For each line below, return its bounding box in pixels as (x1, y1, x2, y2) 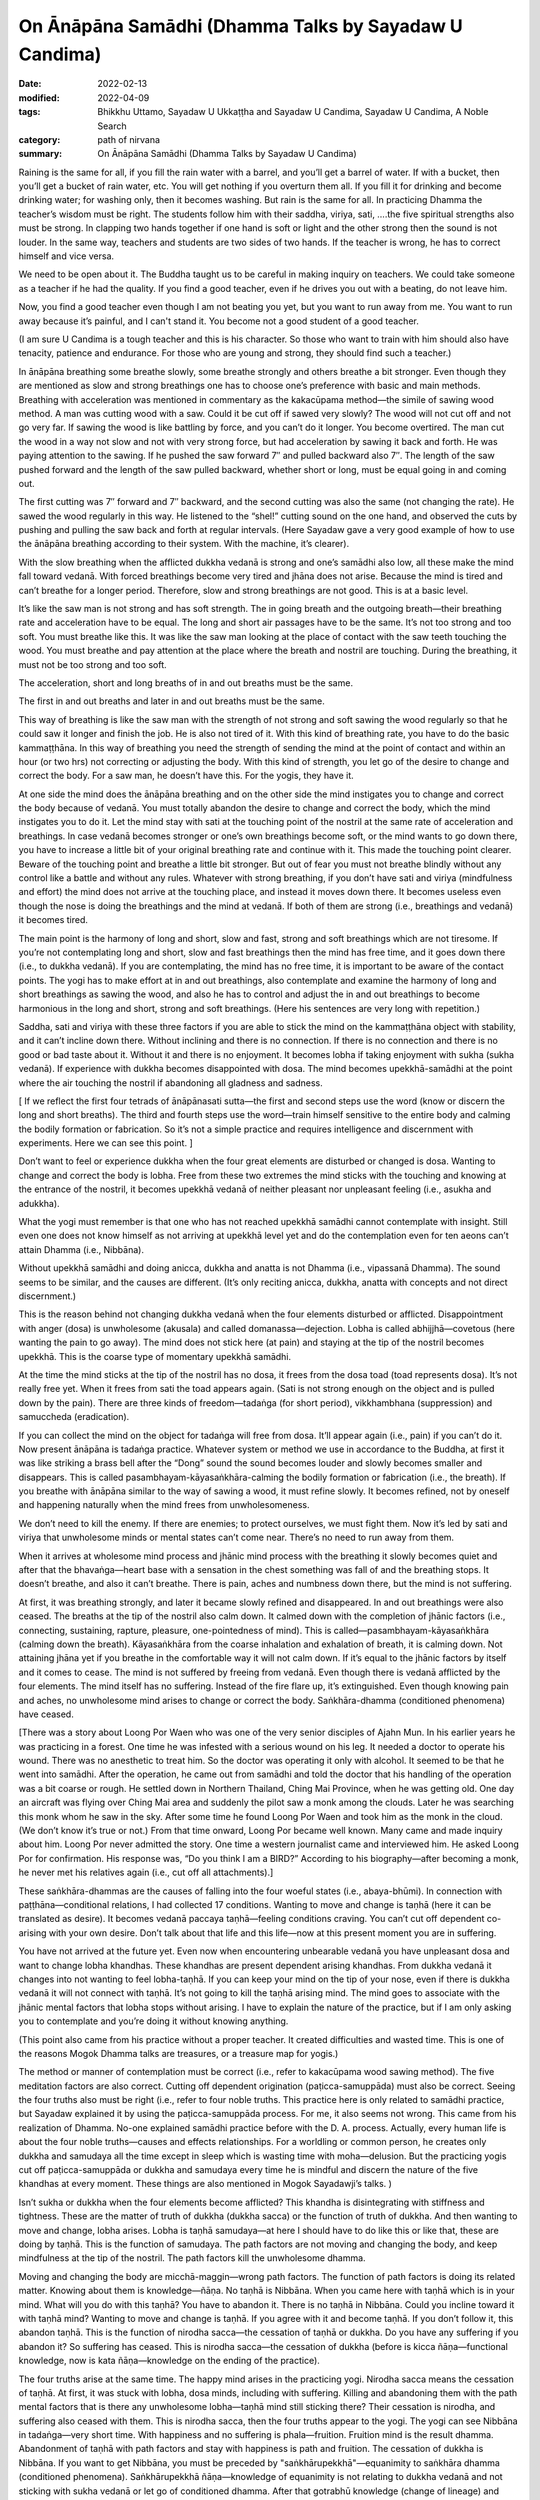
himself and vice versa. (18, 250, 115, 262)
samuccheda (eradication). (18, 1411, 130, 1423)
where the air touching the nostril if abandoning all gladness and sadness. (18, 1076, 324, 1089)
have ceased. (18, 1708, 74, 1720)
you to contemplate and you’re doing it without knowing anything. (18, 2015, 289, 2027)
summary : (18, 148, 63, 160)
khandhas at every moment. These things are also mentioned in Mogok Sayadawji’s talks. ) (18, 2178, 392, 2190)
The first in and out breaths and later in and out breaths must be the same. (18, 695, 325, 707)
